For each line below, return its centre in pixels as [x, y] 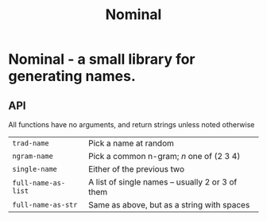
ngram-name [33, 156]
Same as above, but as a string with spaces [169, 205]
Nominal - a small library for [102, 59]
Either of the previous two [137, 169]
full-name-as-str [45, 205]
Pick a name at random [132, 143]
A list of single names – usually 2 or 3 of [163, 182]
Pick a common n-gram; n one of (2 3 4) [164, 156]
